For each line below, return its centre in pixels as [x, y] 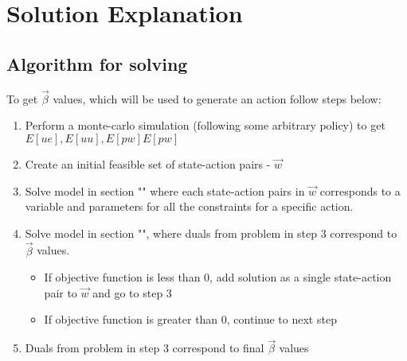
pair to [61, 292]
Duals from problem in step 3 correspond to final [145, 348]
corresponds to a [360, 190]
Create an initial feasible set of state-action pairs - [148, 163]
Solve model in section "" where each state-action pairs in [165, 190]
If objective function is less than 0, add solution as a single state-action [218, 277]
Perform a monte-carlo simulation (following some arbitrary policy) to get [205, 125]
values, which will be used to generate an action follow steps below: [217, 98]
